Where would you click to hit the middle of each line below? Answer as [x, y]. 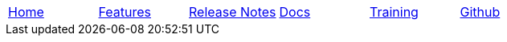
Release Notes [233, 12]
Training [394, 12]
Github [480, 12]
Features [125, 12]
